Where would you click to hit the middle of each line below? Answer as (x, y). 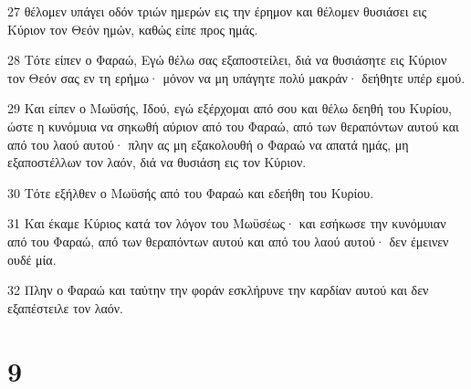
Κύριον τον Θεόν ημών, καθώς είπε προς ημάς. (133, 29)
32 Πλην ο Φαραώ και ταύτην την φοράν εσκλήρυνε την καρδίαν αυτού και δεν (218, 290)
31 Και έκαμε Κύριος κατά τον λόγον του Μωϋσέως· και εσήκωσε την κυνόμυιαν (227, 223)
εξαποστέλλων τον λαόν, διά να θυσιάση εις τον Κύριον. (157, 162)
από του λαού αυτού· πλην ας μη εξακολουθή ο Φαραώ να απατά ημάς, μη (208, 144)
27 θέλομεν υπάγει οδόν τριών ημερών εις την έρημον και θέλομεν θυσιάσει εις (217, 11)
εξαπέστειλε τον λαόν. (65, 307)
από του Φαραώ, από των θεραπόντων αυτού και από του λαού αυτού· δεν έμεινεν (228, 241)
